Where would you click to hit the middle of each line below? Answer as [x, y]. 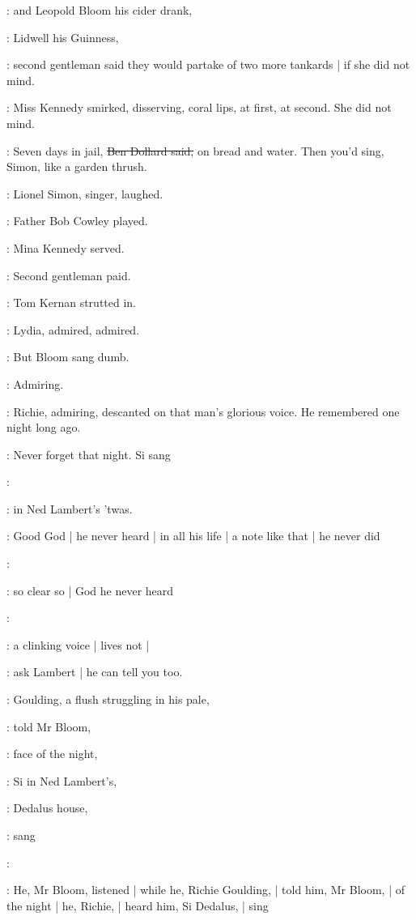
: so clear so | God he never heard [90, 590]
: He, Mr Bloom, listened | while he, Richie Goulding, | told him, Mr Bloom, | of [206, 890]
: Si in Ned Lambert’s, [62, 780]
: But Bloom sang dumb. [68, 357]
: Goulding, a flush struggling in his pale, [108, 699]
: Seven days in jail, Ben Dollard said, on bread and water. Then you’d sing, [195, 150]
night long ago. [44, 427]
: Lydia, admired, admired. [73, 329]
